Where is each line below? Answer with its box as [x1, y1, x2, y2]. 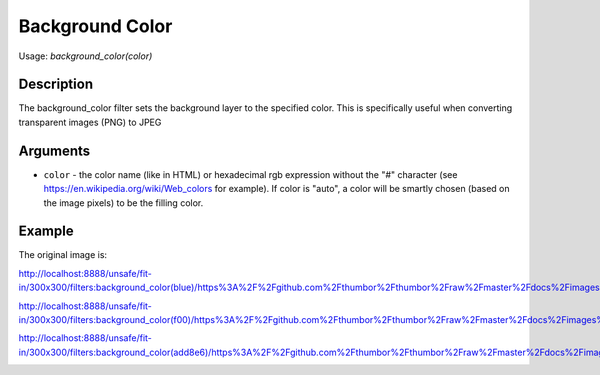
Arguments [18, 142, 91, 159]
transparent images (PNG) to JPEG [18, 116, 162, 128]
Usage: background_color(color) [18, 50, 153, 62]
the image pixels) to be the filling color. [43, 196, 204, 209]
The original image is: [18, 249, 108, 261]
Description [18, 76, 94, 93]
